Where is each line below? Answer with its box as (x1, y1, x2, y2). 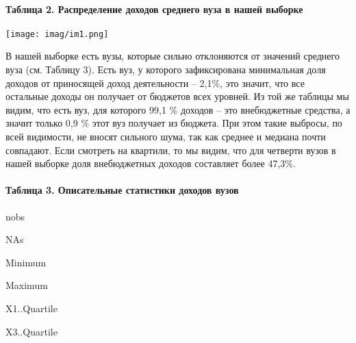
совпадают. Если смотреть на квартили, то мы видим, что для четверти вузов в (5, 142, 336, 157)
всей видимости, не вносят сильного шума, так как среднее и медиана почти (5, 129, 326, 144)
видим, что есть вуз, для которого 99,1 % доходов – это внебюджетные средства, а (5, 102, 351, 116)
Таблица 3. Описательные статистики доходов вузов (5, 183, 239, 197)
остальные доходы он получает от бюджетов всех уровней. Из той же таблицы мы (5, 89, 349, 103)
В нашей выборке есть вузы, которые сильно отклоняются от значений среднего (5, 49, 340, 63)
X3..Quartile (5, 324, 58, 338)
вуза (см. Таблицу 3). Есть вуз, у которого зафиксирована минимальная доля (5, 62, 326, 77)
